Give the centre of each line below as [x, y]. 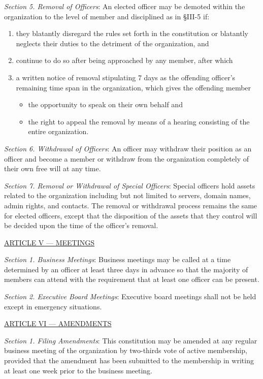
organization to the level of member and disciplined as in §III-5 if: [107, 16]
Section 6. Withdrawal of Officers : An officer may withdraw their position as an [128, 148]
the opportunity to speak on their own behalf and [105, 104]
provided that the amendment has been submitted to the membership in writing [129, 360]
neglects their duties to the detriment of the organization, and [112, 43]
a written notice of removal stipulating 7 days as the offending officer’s [126, 77]
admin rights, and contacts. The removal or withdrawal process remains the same [131, 205]
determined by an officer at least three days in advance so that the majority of [126, 269]
